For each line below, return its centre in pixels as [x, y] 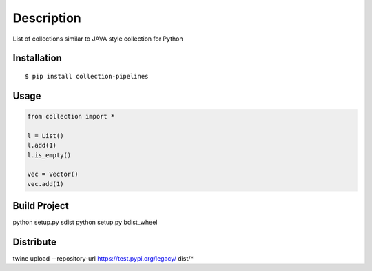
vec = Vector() [53, 174]
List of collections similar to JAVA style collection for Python [98, 39]
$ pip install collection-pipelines [87, 76]
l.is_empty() [49, 155]
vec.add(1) [45, 184]
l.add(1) [42, 145]
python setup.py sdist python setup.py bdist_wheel [85, 222]
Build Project [41, 206]
